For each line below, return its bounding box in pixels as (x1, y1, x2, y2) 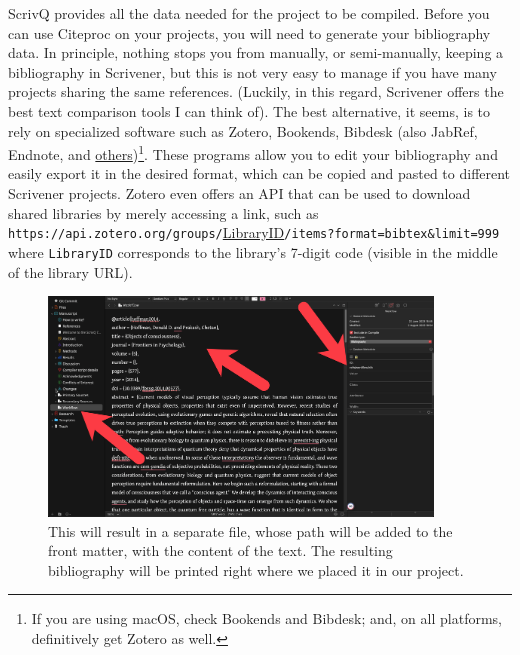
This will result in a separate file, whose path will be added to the (48, 520, 453, 541)
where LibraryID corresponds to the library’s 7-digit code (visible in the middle (8, 241, 498, 262)
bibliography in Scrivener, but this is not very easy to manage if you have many (8, 61, 497, 82)
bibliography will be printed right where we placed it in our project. (48, 559, 464, 580)
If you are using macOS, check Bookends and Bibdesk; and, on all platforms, (31, 608, 502, 629)
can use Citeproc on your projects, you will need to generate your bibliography (8, 22, 491, 43)
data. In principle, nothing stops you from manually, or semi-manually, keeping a (8, 42, 504, 63)
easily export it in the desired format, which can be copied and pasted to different (8, 163, 511, 184)
